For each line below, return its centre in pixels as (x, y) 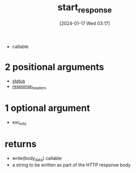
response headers (29, 87)
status (19, 81)
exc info (19, 123)
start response (85, 8)
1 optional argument (47, 108)
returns (21, 144)
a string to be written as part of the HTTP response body (71, 165)
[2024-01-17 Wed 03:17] (85, 23)
